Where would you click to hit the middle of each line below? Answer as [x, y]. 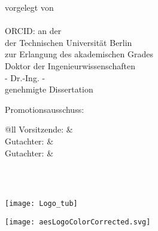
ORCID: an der [33, 31]
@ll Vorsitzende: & [39, 129]
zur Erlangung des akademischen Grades [79, 54]
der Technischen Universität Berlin [69, 42]
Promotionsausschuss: [45, 109]
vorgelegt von [29, 7]
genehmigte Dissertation [49, 89]
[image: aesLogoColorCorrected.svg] [78, 222]
